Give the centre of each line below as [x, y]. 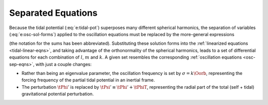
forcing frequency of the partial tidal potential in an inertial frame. [88, 80]
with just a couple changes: [64, 64]
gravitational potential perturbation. [58, 94]
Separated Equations [53, 13]
